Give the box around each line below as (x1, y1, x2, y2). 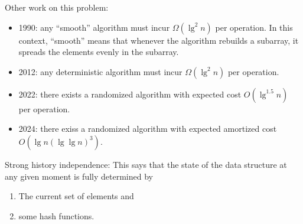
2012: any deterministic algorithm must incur (18, 65, 183, 77)
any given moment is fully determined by (5, 170, 153, 182)
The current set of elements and (18, 190, 134, 202)
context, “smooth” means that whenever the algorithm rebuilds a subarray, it (18, 34, 299, 46)
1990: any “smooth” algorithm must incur (18, 21, 170, 33)
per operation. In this (215, 21, 293, 33)
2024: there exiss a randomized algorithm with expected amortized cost (18, 122, 277, 135)
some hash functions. (18, 209, 95, 222)
